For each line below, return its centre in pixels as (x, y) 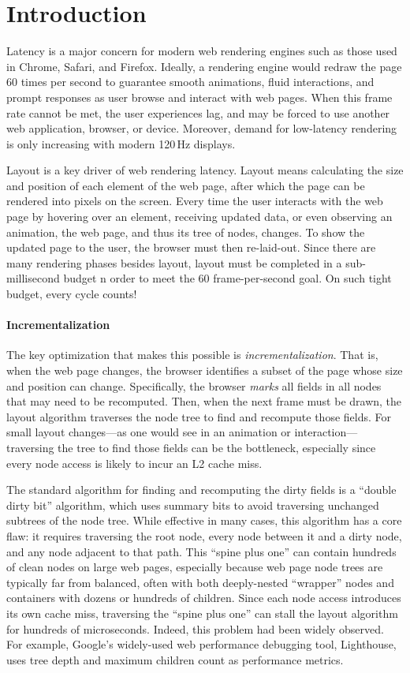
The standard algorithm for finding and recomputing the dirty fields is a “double (201, 490)
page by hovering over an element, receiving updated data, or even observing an (199, 217)
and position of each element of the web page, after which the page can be (186, 185)
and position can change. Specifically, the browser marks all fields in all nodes (194, 385)
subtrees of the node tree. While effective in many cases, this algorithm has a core (204, 520)
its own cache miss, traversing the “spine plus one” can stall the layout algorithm (202, 613)
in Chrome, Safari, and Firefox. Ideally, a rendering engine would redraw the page (204, 66)
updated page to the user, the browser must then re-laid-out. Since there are (191, 247)
